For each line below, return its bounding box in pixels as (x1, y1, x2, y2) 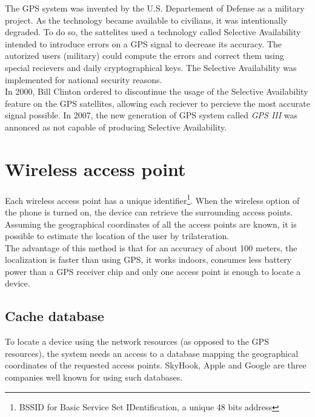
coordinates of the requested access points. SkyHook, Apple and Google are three (5, 359, 307, 371)
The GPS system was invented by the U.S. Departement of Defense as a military (5, 2, 305, 14)
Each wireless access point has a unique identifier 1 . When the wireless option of (5, 192, 300, 206)
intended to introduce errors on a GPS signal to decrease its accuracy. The (5, 37, 282, 50)
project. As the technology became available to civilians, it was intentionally (5, 13, 288, 26)
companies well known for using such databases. (5, 371, 183, 384)
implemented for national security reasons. (5, 73, 162, 86)
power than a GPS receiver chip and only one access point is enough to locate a (5, 265, 301, 277)
